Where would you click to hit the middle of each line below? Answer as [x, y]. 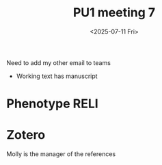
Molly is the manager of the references [61, 154]
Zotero [26, 135]
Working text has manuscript [57, 76]
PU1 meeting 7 [114, 13]
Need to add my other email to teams [58, 62]
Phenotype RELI [52, 104]
